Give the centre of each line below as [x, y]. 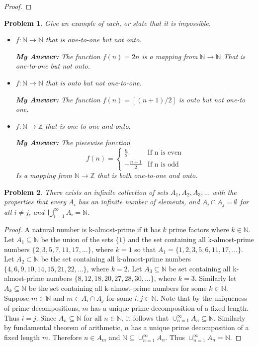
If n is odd [163, 164]
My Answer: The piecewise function [73, 142]
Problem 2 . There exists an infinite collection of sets [86, 192]
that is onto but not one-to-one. [93, 82]
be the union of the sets [77, 239]
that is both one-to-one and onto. [147, 175]
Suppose [17, 298]
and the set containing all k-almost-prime [191, 239]
